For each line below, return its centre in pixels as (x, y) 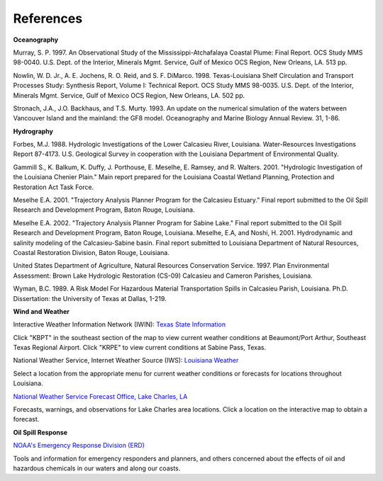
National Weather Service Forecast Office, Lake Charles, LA (100, 396)
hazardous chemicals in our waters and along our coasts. (97, 468)
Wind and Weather (41, 311)
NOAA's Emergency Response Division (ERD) (79, 446)
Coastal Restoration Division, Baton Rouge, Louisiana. (91, 252)
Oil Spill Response (40, 432)
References (48, 18)
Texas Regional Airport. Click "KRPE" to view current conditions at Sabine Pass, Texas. (139, 348)
